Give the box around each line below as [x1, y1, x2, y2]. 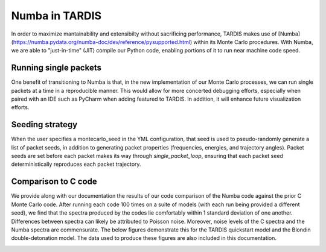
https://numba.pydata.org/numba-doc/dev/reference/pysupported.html [13, 38, 190, 45]
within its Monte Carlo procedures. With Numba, [193, 38, 313, 45]
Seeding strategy [11, 119, 78, 130]
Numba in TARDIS [11, 9, 102, 22]
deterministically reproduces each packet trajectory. [11, 160, 141, 168]
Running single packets [11, 63, 102, 73]
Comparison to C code [11, 177, 98, 187]
